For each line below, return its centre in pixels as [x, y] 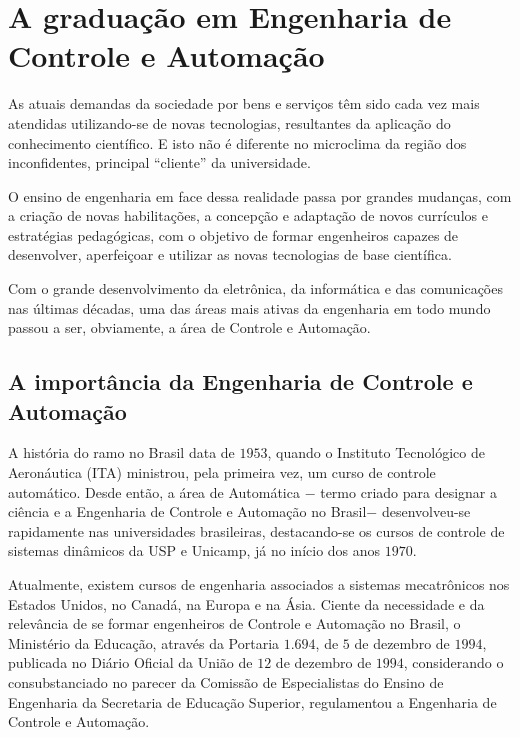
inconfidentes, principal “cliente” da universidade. [159, 162]
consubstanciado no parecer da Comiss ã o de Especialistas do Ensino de [226, 681]
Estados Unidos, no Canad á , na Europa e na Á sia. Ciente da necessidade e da [246, 603]
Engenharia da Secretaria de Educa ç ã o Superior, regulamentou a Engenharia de [252, 701]
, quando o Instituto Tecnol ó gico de [376, 452]
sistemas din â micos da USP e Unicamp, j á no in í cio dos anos [194, 550]
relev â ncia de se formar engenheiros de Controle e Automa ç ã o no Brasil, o [234, 623]
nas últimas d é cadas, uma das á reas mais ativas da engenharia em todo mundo [249, 307]
